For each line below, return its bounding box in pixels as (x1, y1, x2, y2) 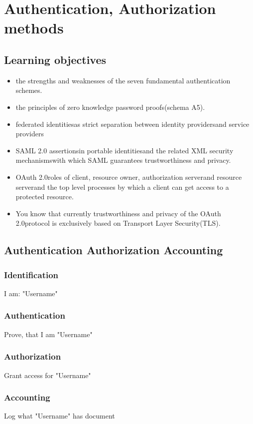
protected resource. (15, 191, 74, 202)
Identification (4, 268, 59, 281)
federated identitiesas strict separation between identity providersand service (15, 118, 250, 129)
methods (4, 17, 64, 38)
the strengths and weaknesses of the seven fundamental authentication (15, 75, 231, 85)
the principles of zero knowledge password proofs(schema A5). (15, 101, 205, 112)
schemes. (15, 85, 42, 95)
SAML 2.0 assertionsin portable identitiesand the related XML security (15, 145, 234, 155)
